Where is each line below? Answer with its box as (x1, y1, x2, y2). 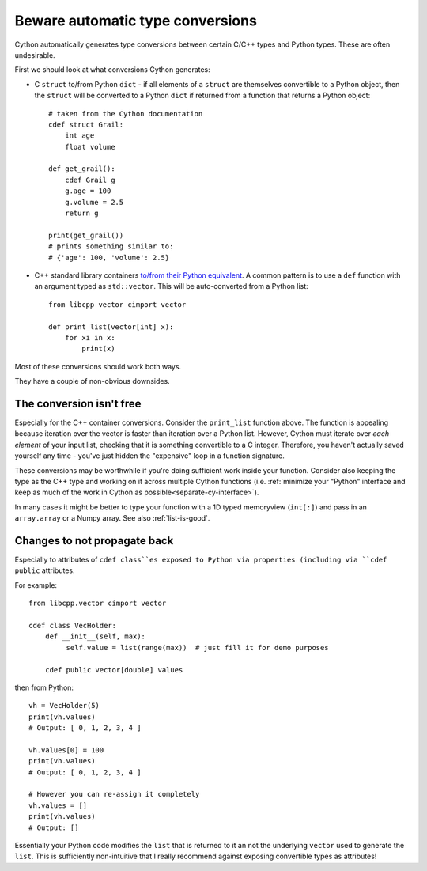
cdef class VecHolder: (28, 621, 117, 630)
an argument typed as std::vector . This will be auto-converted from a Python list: (34, 282, 308, 291)
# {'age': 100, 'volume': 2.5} (48, 253, 170, 262)
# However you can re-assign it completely (28, 790, 200, 799)
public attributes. (14, 566, 75, 575)
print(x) (81, 344, 115, 354)
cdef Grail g (64, 175, 115, 184)
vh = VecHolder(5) (28, 701, 100, 710)
